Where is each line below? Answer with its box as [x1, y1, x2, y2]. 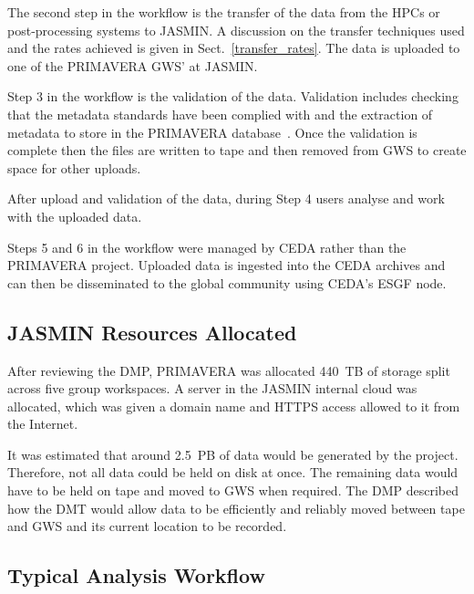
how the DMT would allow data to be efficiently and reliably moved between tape [7, 498, 465, 517]
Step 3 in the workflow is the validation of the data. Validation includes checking [7, 87, 459, 106]
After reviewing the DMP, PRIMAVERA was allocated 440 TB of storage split [7, 360, 450, 380]
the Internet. [7, 414, 78, 433]
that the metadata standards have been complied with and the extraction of [7, 104, 433, 123]
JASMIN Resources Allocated [7, 318, 297, 346]
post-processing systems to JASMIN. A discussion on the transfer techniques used [7, 20, 465, 39]
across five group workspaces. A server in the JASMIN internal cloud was [7, 379, 417, 398]
